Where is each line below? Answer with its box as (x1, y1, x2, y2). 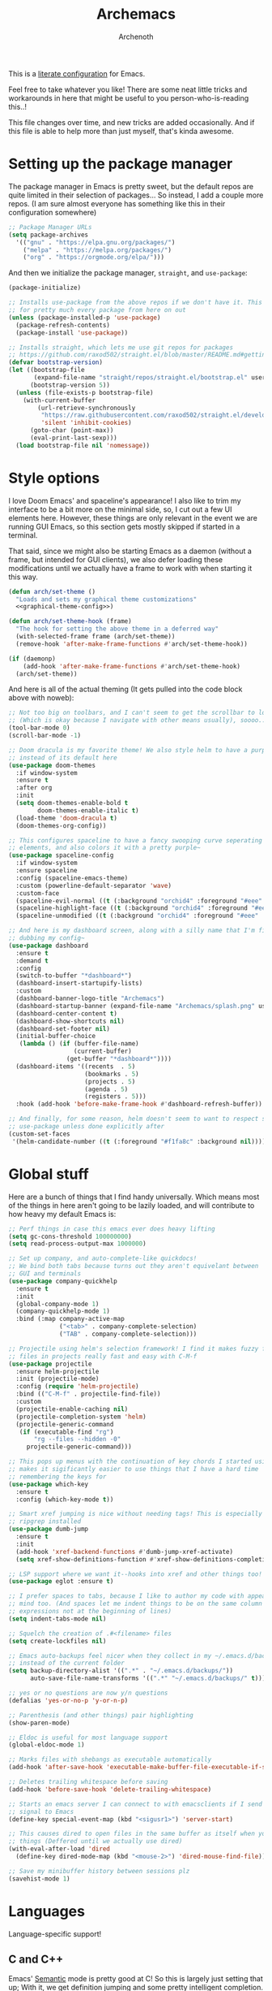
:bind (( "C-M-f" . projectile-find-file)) (15, 1390, 161, 1398)
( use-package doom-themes (8, 761, 96, 769)
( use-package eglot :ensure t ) (8, 1578, 114, 1586)
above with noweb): (8, 693, 74, 703)
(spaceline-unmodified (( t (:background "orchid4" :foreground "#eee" (15, 911, 259, 920)
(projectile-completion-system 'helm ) (15, 1413, 147, 1421)
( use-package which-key (8, 1480, 89, 1488)
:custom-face (15, 889, 60, 898)
